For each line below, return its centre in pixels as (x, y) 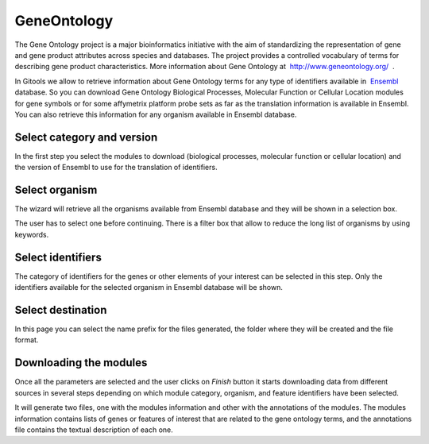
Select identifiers (58, 257)
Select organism (56, 190)
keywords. (32, 234)
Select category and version (86, 137)
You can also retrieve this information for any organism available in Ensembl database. (156, 114)
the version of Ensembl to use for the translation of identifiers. (116, 168)
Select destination (61, 310)
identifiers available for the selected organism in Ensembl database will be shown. (149, 288)
